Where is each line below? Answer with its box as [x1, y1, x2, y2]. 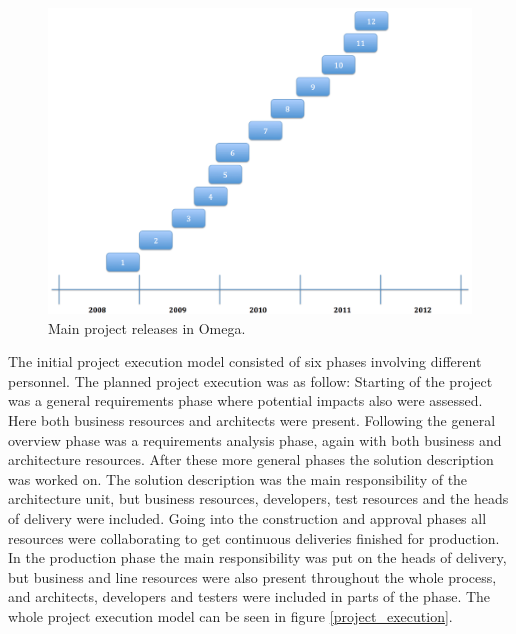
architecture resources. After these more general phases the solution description [8, 449, 494, 470]
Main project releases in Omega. [48, 317, 246, 338]
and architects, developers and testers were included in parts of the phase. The [8, 586, 491, 607]
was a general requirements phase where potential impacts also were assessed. [8, 390, 483, 411]
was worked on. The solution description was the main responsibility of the [8, 468, 468, 489]
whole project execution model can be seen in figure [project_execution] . [8, 605, 453, 626]
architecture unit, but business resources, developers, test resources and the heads [8, 488, 509, 509]
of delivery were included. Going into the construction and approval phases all [8, 507, 487, 528]
